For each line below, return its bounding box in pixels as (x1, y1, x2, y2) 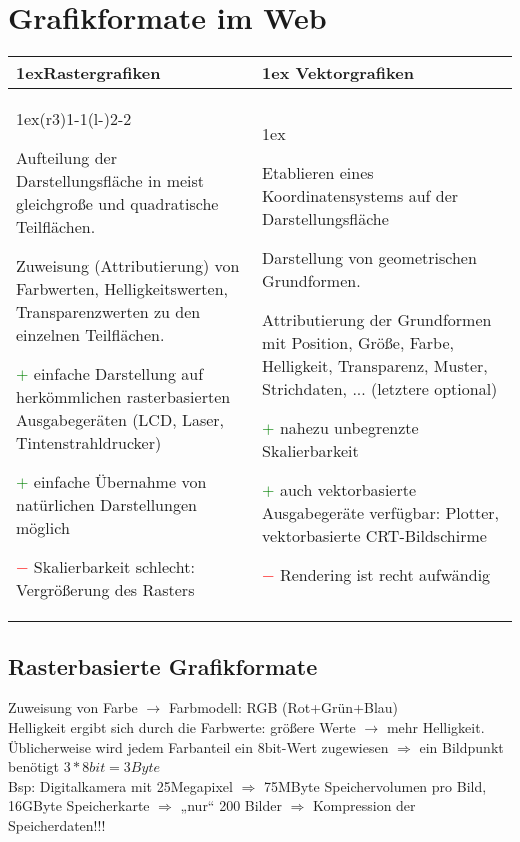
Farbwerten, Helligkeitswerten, (16, 277, 229, 301)
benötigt (8, 756, 59, 777)
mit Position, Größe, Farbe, (262, 331, 454, 355)
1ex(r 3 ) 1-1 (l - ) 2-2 (16, 107, 132, 131)
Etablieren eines (262, 161, 374, 185)
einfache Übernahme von (33, 470, 207, 494)
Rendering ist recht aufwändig (279, 563, 491, 587)
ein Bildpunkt (419, 736, 504, 757)
